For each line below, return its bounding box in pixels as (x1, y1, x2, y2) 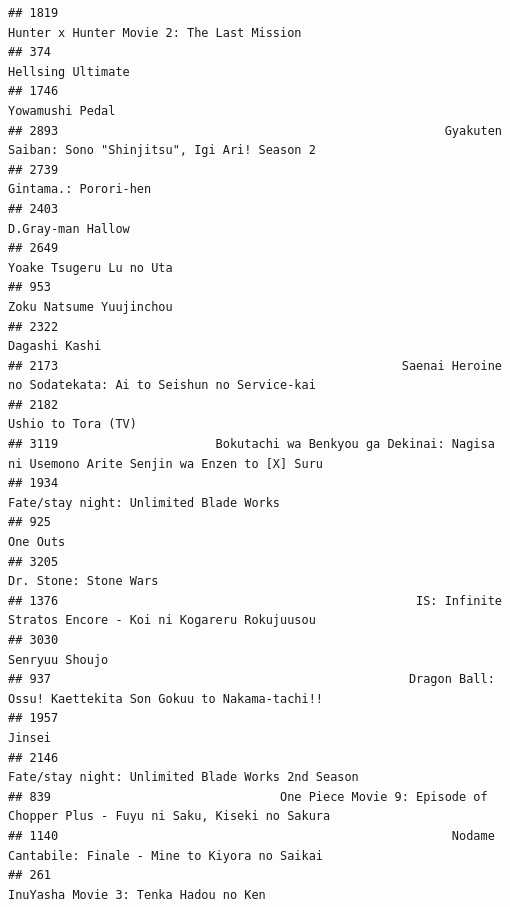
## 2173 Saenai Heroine (8, 358, 502, 373)
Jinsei (8, 730, 51, 745)
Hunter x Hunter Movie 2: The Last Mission (8, 25, 302, 40)
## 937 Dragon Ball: (8, 672, 495, 687)
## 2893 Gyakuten (8, 123, 502, 138)
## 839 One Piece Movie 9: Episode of (8, 789, 488, 804)
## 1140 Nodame (8, 828, 495, 843)
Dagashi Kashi (8, 339, 102, 354)
